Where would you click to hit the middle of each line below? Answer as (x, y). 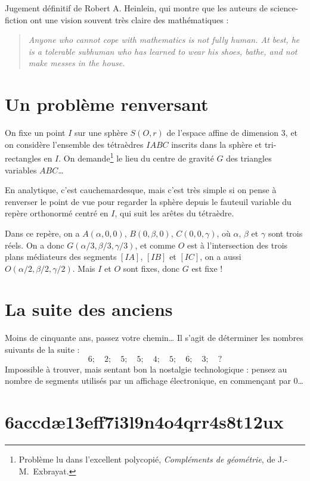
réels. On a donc (35, 245)
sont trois (285, 233)
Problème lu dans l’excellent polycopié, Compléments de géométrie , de (147, 459)
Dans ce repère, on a (42, 233)
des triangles (249, 158)
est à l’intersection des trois (238, 245)
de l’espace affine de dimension (223, 133)
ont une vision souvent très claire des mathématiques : (129, 19)
